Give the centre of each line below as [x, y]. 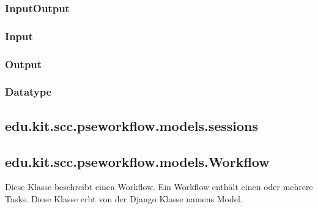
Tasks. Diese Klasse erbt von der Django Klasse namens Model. [124, 198]
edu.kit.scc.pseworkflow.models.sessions [132, 125]
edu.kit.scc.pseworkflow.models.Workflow [137, 161]
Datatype [28, 92]
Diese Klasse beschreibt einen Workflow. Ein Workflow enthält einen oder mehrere [159, 187]
